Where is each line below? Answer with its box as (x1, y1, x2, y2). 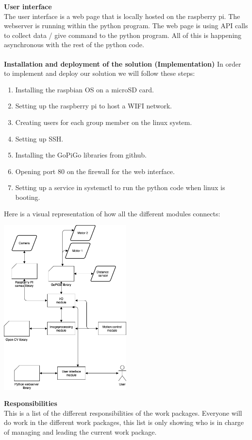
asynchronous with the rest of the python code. (4, 39, 144, 50)
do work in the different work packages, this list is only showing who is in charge (4, 417, 244, 427)
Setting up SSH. (15, 133, 64, 143)
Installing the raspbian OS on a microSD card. (15, 84, 154, 94)
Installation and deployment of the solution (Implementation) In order (4, 58, 241, 69)
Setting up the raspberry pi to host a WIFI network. (15, 101, 172, 111)
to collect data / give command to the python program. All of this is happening (4, 30, 242, 40)
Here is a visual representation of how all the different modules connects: (4, 208, 220, 218)
